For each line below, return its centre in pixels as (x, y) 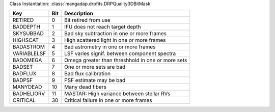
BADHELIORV (29, 94)
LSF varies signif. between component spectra (120, 53)
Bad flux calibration (87, 74)
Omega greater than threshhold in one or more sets (126, 60)
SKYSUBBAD (28, 34)
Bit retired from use (87, 20)
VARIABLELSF (29, 53)
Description (79, 14)
